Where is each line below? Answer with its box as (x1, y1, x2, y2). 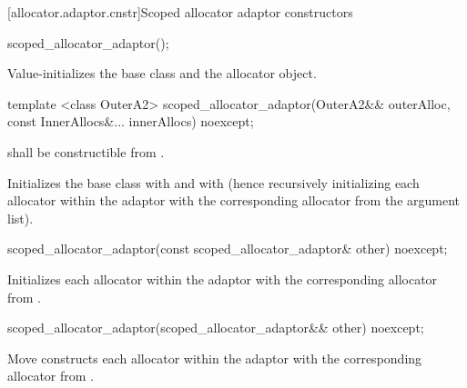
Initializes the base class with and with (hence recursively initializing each (7, 173, 420, 192)
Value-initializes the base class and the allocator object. (7, 64, 317, 83)
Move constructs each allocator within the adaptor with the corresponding (7, 348, 422, 367)
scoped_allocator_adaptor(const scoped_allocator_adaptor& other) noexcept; (7, 239, 448, 258)
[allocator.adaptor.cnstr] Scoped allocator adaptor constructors (7, 3, 353, 21)
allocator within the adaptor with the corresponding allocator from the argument (7, 191, 461, 210)
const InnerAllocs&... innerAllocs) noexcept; (7, 112, 254, 131)
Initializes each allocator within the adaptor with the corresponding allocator (7, 269, 438, 288)
